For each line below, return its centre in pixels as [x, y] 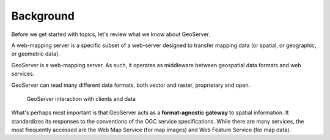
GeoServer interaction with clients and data [81, 98]
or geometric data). [36, 54]
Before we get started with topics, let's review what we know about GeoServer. [111, 34]
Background [43, 16]
